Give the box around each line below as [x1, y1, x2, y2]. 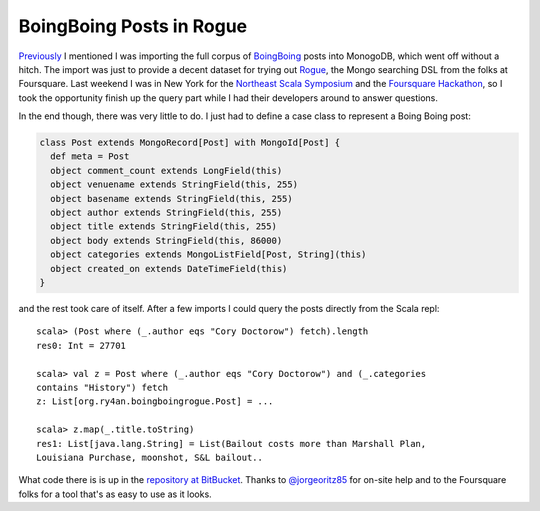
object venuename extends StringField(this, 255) [50, 179, 299, 190]
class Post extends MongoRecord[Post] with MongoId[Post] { [39, 137, 341, 149]
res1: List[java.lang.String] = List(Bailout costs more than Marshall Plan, [36, 438, 427, 449]
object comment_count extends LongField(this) [50, 165, 283, 176]
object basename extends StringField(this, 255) [50, 193, 294, 204]
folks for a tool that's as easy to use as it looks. [18, 488, 212, 500]
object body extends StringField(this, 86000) [50, 235, 283, 246]
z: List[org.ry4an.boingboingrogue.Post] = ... [36, 396, 274, 407]
